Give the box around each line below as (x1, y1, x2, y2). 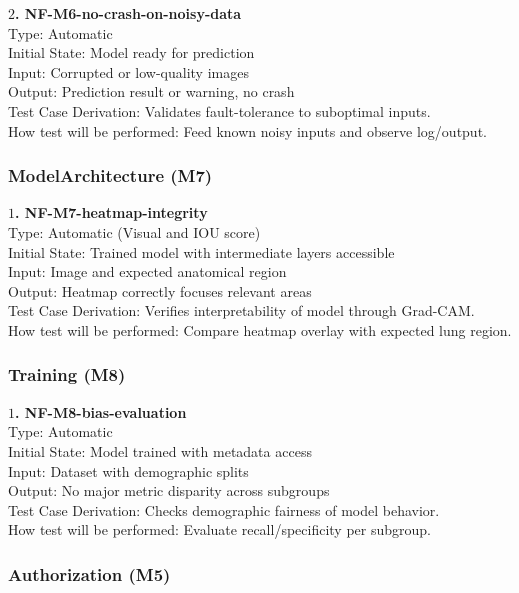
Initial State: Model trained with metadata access (8, 440, 312, 461)
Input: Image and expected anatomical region (8, 261, 287, 282)
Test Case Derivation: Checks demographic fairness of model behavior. (8, 499, 440, 520)
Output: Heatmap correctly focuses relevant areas (8, 280, 312, 301)
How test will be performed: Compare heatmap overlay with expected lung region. (8, 319, 512, 340)
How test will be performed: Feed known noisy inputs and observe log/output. (8, 120, 487, 141)
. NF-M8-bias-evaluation (15, 401, 187, 422)
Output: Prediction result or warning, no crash (8, 81, 295, 102)
